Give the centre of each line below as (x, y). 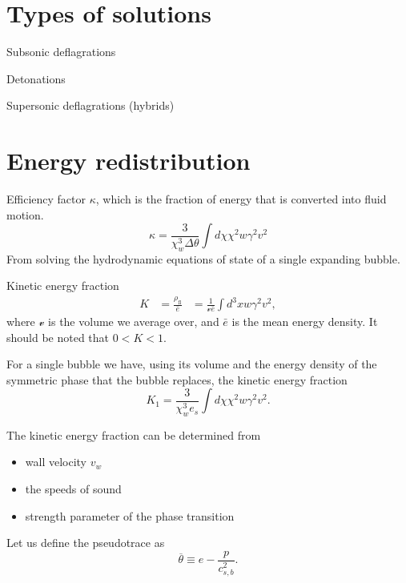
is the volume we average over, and (134, 322)
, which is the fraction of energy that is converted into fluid (241, 199)
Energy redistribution (129, 161)
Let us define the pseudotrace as (86, 543)
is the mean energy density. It (305, 322)
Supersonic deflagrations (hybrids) (90, 105)
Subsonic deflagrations (61, 52)
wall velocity (56, 462)
